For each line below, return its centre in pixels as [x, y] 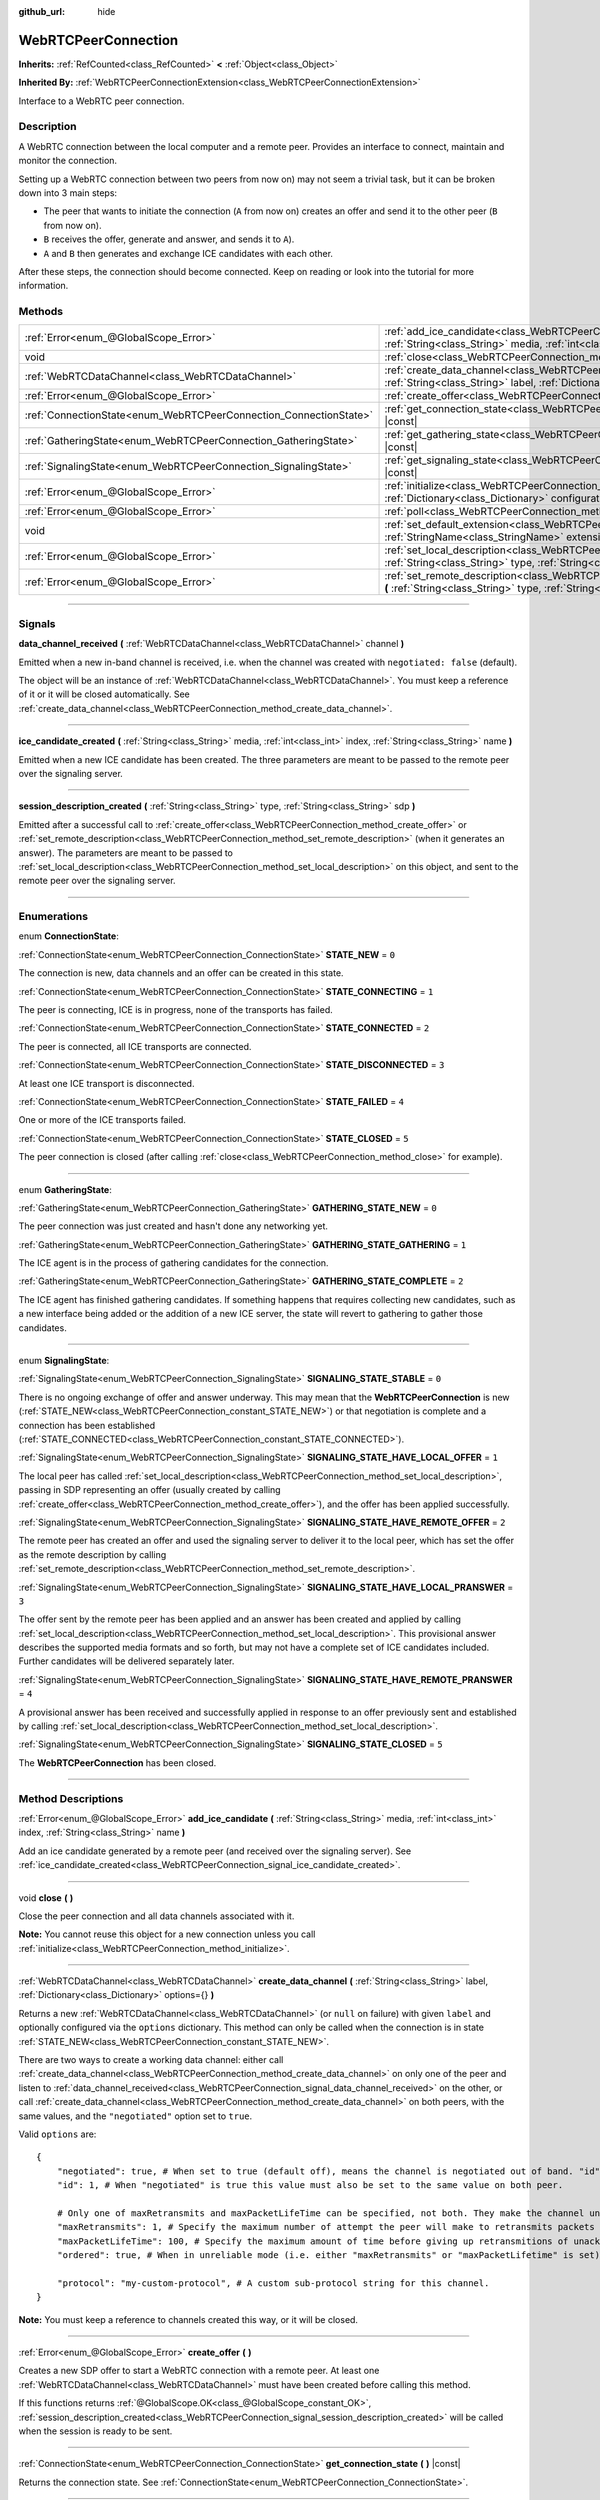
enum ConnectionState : [68, 936]
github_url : [41, 11]
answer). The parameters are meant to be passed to [126, 852]
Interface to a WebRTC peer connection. [101, 101]
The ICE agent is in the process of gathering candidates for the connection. [173, 1263]
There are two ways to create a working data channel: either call [151, 2060]
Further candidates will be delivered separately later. [126, 1661]
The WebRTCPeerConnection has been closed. [117, 1762]
